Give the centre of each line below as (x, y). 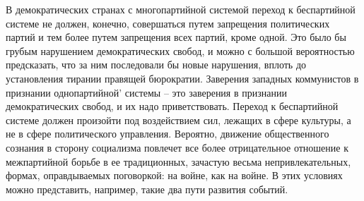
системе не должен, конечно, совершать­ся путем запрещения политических (168, 23)
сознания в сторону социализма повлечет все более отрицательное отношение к (177, 147)
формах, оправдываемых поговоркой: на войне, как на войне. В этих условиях (174, 175)
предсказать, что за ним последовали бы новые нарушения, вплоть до (156, 65)
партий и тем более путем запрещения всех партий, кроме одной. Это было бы (176, 37)
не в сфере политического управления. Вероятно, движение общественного (168, 134)
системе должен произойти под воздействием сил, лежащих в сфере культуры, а (178, 120)
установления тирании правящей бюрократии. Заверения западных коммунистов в (182, 78)
